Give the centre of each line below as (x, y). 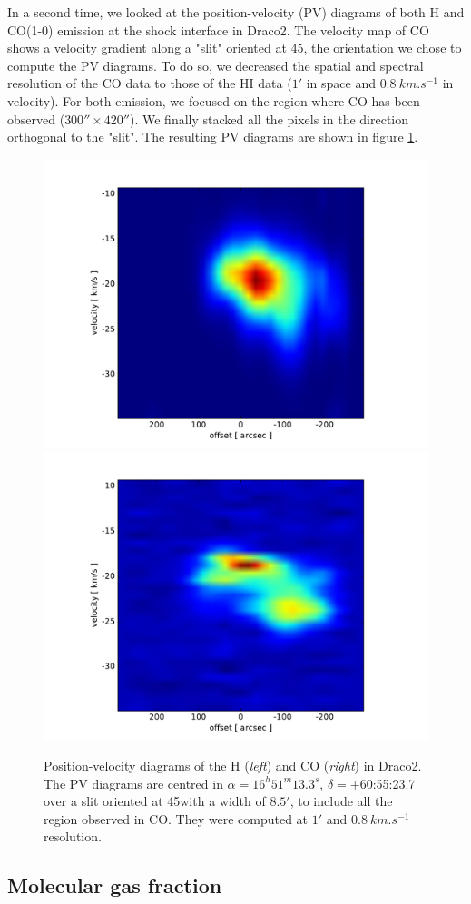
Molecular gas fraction (115, 885)
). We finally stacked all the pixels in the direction (270, 118)
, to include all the (341, 801)
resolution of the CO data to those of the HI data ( (150, 83)
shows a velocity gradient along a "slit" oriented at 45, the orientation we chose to (235, 48)
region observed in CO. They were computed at (176, 818)
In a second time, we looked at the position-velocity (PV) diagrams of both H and (236, 12)
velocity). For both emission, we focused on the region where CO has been (214, 100)
